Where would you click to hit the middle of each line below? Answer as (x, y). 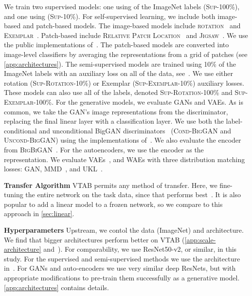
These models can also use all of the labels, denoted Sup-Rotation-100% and (118, 92)
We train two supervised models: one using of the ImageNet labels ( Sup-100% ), (122, 6)
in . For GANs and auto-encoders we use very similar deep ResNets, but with (120, 268)
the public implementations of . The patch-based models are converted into (117, 45)
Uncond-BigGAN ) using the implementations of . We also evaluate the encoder (123, 140)
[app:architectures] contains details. (56, 287)
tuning (14, 194)
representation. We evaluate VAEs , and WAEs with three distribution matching (125, 159)
